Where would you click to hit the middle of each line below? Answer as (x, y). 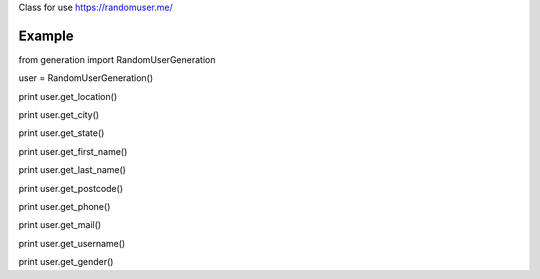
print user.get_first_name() (73, 151)
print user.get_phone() (64, 207)
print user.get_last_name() (72, 170)
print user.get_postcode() (71, 188)
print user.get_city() (59, 115)
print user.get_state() (61, 133)
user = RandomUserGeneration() (86, 78)
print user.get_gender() (66, 262)
